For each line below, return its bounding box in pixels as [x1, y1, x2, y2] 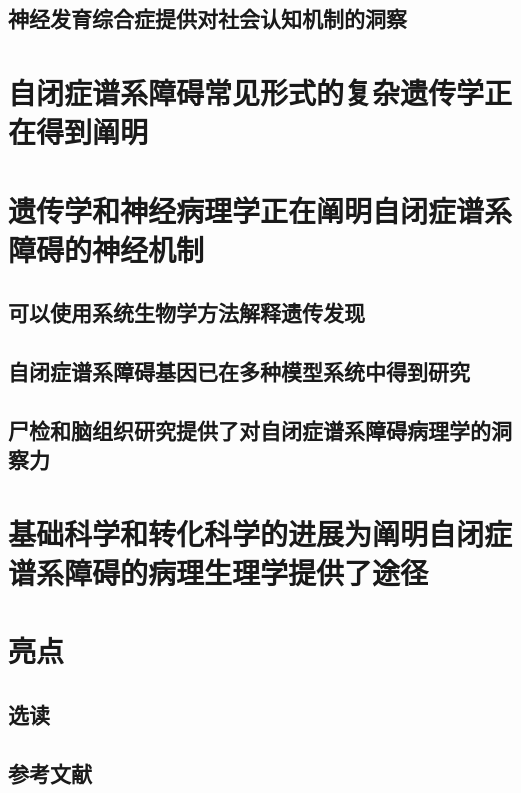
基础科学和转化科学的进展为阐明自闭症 [8, 512, 513, 553]
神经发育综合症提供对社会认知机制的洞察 [8, 3, 407, 34]
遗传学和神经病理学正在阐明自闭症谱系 [8, 189, 513, 230]
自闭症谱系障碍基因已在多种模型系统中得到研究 [8, 356, 470, 387]
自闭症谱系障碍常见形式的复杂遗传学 [8, 71, 485, 112]
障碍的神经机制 [8, 228, 205, 269]
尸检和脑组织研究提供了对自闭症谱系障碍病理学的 [8, 414, 491, 445]
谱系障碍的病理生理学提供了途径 [8, 552, 429, 593]
